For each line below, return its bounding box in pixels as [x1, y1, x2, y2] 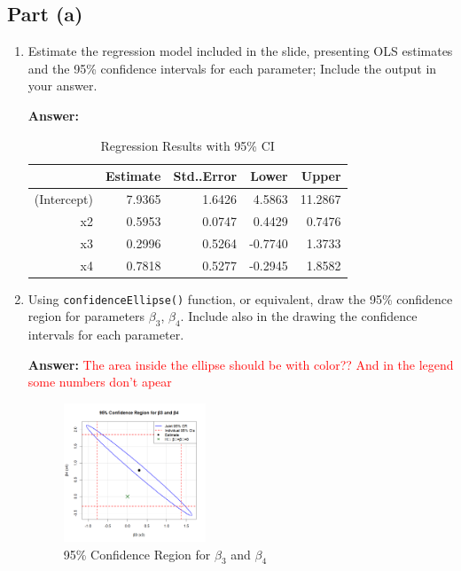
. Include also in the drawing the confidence [180, 307, 418, 325]
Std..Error [173, 167, 238, 185]
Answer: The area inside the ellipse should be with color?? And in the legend [27, 355, 454, 373]
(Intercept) [34, 190, 93, 208]
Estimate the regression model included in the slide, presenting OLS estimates [27, 42, 453, 60]
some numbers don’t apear [27, 372, 172, 391]
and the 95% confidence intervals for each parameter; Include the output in [27, 59, 437, 77]
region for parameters [27, 307, 145, 325]
